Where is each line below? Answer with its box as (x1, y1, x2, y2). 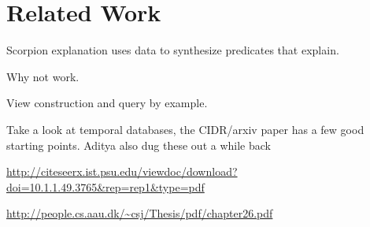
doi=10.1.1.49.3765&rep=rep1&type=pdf (6, 178, 205, 195)
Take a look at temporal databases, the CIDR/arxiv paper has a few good (6, 121, 364, 137)
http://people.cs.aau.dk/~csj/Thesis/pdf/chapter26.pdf (6, 205, 273, 221)
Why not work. (6, 68, 80, 84)
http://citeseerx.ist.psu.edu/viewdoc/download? (6, 163, 238, 180)
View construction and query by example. (6, 95, 208, 111)
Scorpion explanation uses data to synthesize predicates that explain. (6, 42, 339, 58)
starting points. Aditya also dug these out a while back (6, 136, 271, 153)
